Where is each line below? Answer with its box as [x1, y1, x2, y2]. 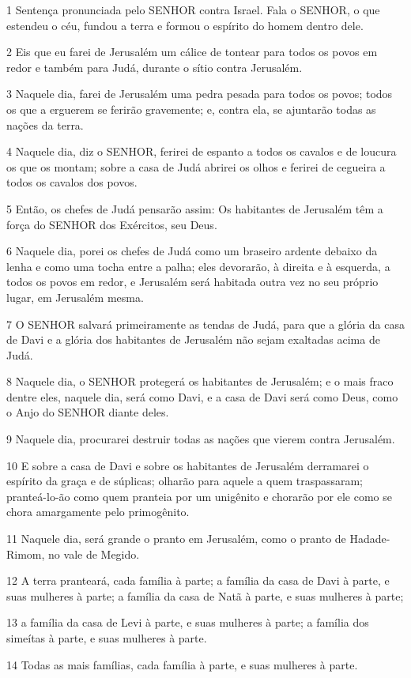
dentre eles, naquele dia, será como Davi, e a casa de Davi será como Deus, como [6, 388, 398, 405]
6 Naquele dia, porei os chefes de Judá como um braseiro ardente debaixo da [6, 243, 378, 259]
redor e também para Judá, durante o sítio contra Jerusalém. [6, 58, 303, 75]
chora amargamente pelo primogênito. [6, 503, 190, 520]
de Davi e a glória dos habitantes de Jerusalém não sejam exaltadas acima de [6, 331, 380, 348]
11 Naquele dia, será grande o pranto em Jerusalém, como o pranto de [6, 530, 346, 547]
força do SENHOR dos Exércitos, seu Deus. [6, 216, 217, 232]
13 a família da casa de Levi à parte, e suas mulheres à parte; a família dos [6, 614, 369, 631]
